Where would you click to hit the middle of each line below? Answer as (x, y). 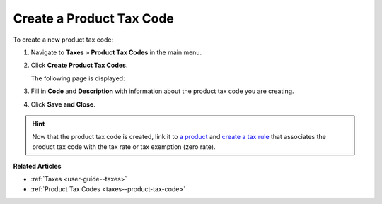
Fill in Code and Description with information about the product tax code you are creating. (162, 91)
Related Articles (37, 167)
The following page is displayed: (78, 78)
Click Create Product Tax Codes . (79, 65)
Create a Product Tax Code (94, 18)
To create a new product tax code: (63, 40)
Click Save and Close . (63, 104)
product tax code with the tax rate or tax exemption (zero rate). (124, 146)
